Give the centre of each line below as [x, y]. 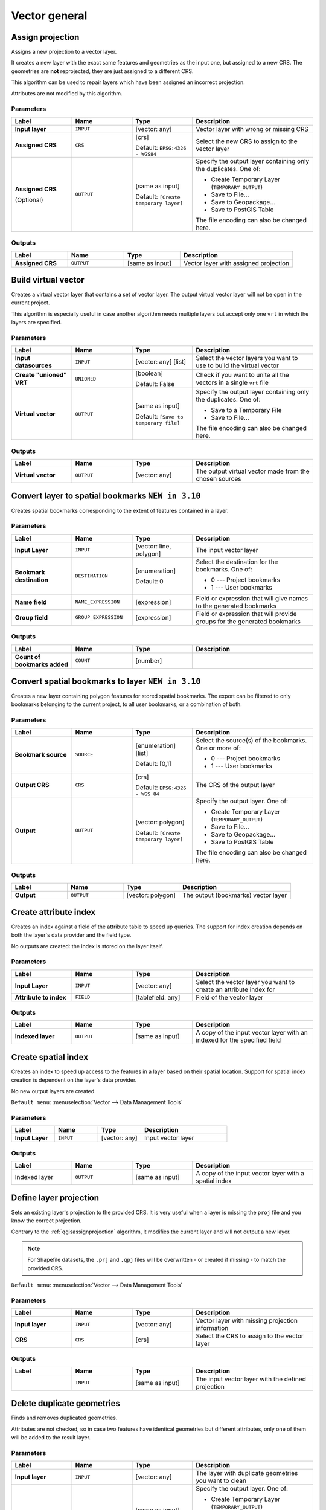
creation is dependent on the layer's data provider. [74, 1080]
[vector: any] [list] [161, 362]
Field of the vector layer [230, 997]
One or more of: [219, 748]
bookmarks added [42, 664]
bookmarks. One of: [224, 569]
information [212, 1328]
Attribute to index [40, 997]
